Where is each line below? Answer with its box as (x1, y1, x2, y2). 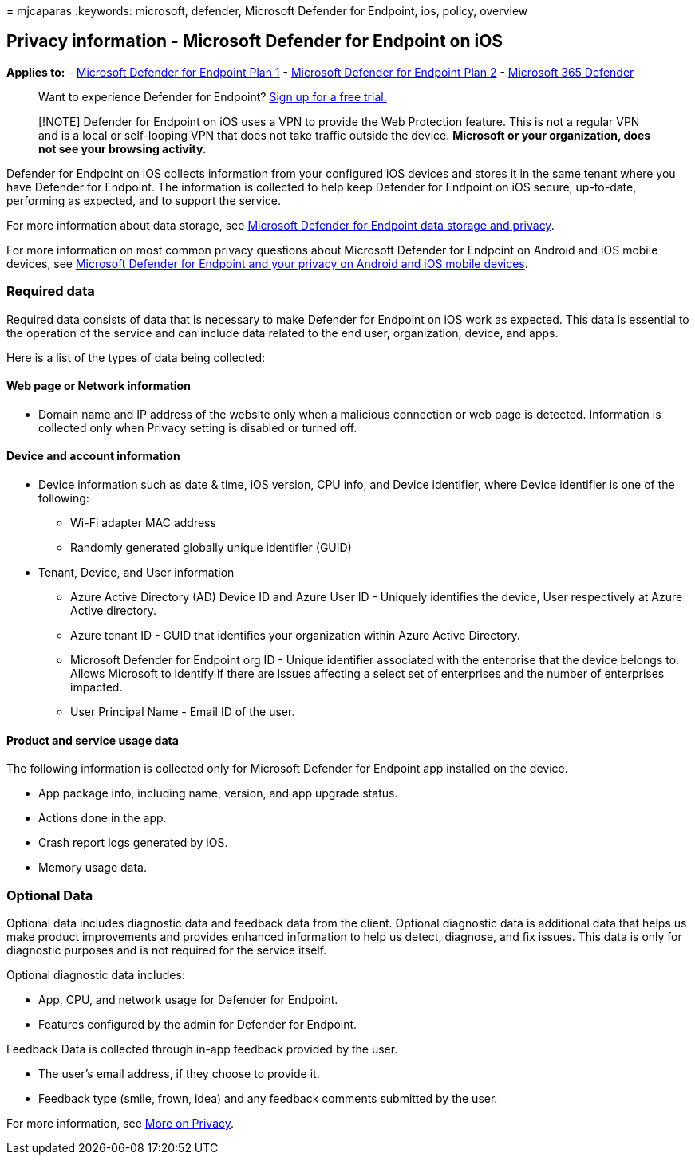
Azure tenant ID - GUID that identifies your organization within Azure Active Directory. (70, 628, 520, 643)
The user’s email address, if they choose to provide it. (38, 1067, 320, 1080)
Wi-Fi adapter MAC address (70, 516, 216, 530)
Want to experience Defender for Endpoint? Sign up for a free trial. (38, 89, 387, 104)
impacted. (70, 680, 123, 695)
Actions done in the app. (38, 811, 167, 825)
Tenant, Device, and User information (38, 565, 235, 580)
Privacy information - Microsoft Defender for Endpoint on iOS (6, 31, 503, 52)
